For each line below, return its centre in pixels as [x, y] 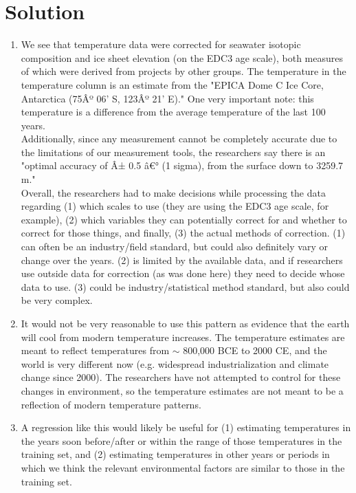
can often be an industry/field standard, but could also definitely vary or [174, 246]
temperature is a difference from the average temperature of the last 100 [173, 112]
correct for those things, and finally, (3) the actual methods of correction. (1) [183, 233]
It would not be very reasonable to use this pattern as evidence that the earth [185, 323]
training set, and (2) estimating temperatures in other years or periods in [175, 454]
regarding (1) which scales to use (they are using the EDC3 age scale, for [175, 206]
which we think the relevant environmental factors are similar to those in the [183, 467]
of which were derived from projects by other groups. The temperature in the [183, 71]
